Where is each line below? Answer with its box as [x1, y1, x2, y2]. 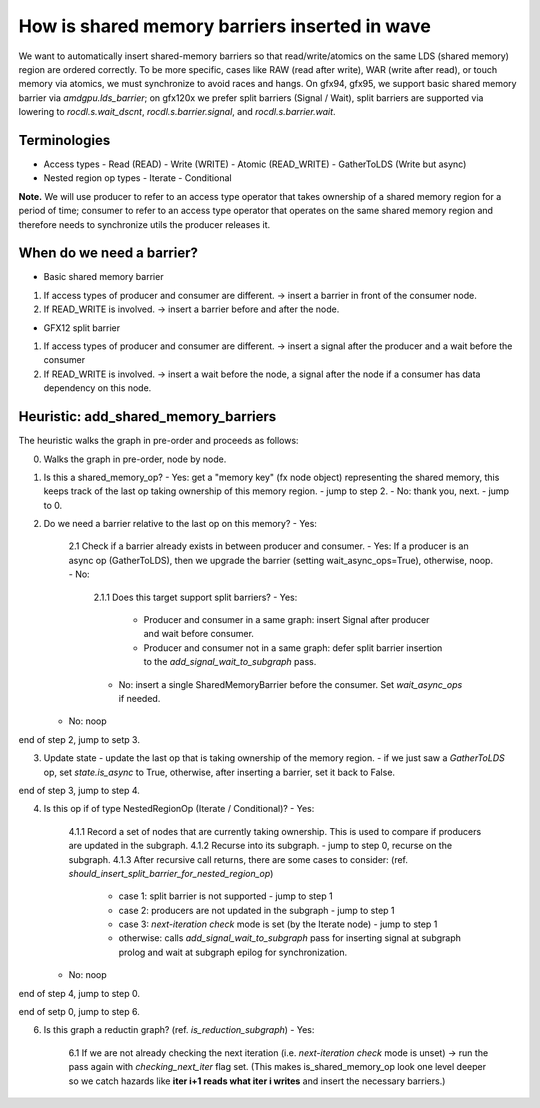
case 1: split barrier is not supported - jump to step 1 [118, 890, 334, 902]
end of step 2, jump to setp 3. [18, 733, 140, 745]
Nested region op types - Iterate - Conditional [43, 172, 232, 184]
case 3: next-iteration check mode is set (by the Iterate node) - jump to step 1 [118, 918, 438, 930]
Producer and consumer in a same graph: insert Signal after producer [143, 614, 430, 626]
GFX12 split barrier [43, 321, 120, 334]
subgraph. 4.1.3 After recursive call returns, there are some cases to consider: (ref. [68, 853, 409, 865]
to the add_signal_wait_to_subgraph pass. [143, 656, 317, 668]
